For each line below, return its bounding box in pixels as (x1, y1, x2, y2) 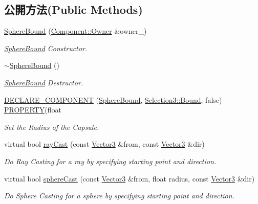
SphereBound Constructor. (4, 42, 88, 53)
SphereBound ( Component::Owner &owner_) (4, 26, 147, 36)
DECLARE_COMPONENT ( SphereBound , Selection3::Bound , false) (4, 94, 222, 105)
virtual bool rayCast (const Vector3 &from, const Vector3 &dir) (4, 139, 205, 149)
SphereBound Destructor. (4, 77, 83, 87)
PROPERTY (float (4, 104, 61, 115)
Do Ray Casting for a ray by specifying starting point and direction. (4, 155, 217, 166)
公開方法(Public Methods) (4, 2, 143, 17)
